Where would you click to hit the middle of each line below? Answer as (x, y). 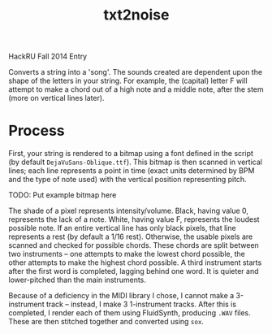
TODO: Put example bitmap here (63, 195)
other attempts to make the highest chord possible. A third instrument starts (135, 262)
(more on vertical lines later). (56, 98)
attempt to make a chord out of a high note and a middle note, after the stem (136, 89)
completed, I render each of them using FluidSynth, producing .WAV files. (130, 313)
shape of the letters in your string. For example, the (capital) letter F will (128, 81)
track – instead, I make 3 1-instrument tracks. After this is (141, 304)
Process (37, 131)
